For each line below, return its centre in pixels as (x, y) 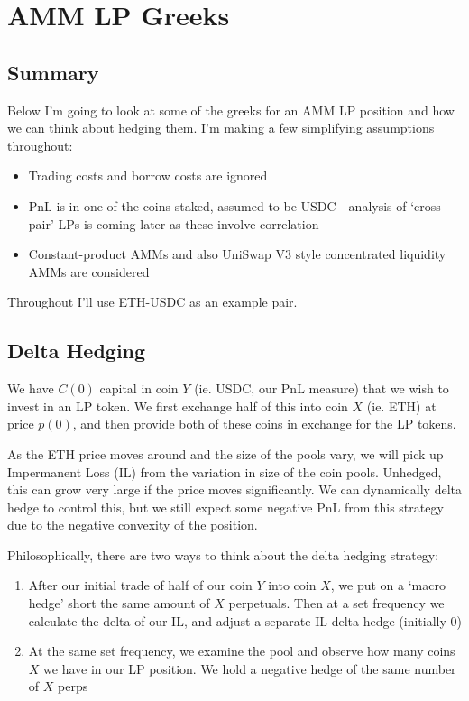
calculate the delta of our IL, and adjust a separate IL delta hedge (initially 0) (245, 620)
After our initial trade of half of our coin (140, 585)
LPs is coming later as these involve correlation (189, 223)
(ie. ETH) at (401, 406)
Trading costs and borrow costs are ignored (148, 175)
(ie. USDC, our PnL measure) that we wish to (322, 388)
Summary (53, 72)
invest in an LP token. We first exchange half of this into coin (178, 406)
